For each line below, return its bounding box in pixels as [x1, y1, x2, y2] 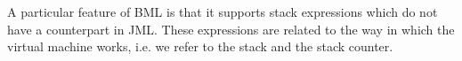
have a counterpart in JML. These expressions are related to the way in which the [7, 19, 455, 38]
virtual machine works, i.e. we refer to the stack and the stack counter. [7, 37, 393, 56]
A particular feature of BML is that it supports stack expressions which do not [7, 3, 438, 20]
